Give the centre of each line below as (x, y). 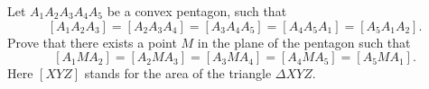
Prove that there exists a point (92, 42)
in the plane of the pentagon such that (304, 42)
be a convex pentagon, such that (197, 11)
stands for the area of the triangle (178, 73)
